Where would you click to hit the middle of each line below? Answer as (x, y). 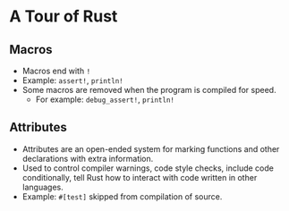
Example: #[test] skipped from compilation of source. (122, 196)
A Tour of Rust (64, 17)
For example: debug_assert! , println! (105, 99)
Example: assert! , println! (72, 80)
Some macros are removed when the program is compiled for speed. (149, 90)
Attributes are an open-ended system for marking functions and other (151, 148)
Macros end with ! (56, 71)
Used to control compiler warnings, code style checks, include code (148, 168)
